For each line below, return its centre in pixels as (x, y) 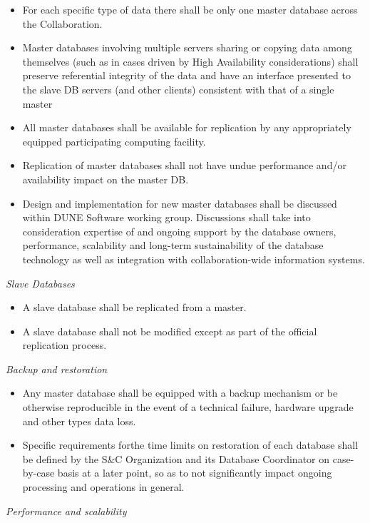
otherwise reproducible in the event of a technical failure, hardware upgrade (188, 407)
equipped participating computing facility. (114, 141)
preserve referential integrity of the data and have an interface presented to (186, 75)
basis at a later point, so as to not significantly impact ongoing (195, 473)
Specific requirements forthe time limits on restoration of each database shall (190, 445)
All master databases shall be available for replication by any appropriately (187, 127)
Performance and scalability (66, 511)
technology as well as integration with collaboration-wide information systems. (194, 259)
